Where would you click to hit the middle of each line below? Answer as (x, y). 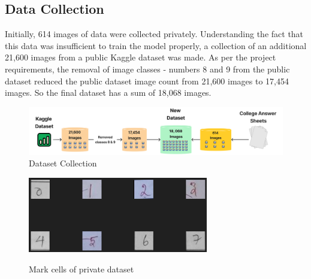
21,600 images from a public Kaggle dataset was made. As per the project (141, 57)
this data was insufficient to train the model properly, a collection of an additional (156, 45)
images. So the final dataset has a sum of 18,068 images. (108, 93)
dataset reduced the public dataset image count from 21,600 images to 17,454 (147, 81)
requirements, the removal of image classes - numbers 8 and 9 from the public (147, 69)
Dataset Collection (63, 163)
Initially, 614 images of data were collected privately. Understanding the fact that (154, 34)
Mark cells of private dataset (81, 269)
